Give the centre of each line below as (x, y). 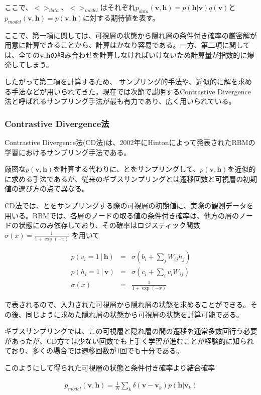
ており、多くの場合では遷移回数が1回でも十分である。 (94, 351)
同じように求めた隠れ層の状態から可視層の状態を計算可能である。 (134, 314)
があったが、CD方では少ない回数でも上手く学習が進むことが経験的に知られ (129, 341)
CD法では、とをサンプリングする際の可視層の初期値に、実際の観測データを (129, 205)
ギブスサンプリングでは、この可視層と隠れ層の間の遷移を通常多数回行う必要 (131, 331)
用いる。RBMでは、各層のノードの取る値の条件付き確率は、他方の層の (122, 215)
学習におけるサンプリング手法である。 (68, 152)
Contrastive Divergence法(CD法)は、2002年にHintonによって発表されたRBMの (130, 142)
